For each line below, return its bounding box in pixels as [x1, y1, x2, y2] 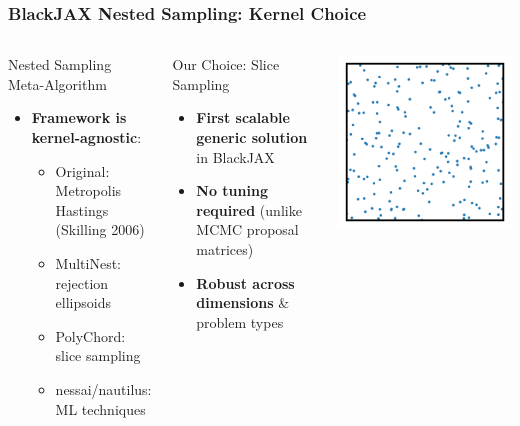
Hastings [55, 199, 109, 220]
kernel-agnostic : [31, 127, 142, 147]
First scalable [196, 107, 290, 128]
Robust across [196, 272, 295, 293]
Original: [55, 160, 110, 181]
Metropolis [55, 180, 122, 201]
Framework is [31, 107, 127, 128]
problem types [196, 311, 284, 332]
